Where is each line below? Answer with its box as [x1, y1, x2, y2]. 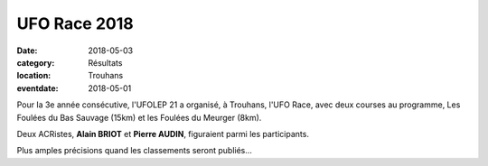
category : [16, 57, 55, 68]
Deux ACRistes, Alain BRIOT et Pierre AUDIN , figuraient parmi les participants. [16, 128, 309, 139]
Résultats [88, 57, 123, 68]
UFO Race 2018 [16, 14, 135, 33]
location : [16, 70, 52, 81]
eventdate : [16, 82, 59, 94]
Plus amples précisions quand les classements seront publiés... [16, 145, 253, 156]
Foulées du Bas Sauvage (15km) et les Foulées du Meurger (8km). [16, 112, 262, 123]
